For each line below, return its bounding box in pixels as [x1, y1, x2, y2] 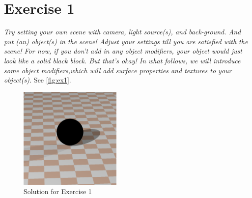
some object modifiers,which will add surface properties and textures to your [4, 65, 232, 75]
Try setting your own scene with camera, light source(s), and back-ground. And [4, 27, 241, 37]
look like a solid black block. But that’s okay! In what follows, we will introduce [4, 55, 241, 65]
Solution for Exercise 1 [24, 186, 92, 197]
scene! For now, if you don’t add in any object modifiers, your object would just [4, 46, 242, 56]
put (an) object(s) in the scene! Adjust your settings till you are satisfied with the [4, 36, 248, 46]
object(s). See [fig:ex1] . [4, 75, 71, 85]
